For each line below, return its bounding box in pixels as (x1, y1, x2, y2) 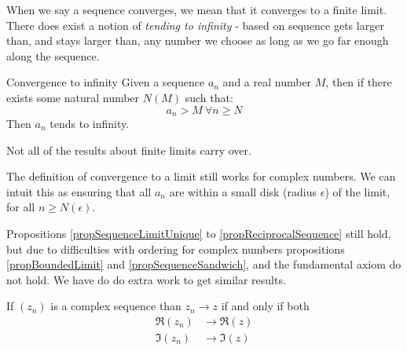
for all (6, 199, 35, 215)
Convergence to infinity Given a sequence (6, 74, 205, 90)
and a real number (222, 74, 312, 90)
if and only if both (221, 298, 310, 314)
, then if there (325, 74, 392, 90)
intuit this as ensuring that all (6, 183, 152, 199)
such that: (185, 89, 233, 105)
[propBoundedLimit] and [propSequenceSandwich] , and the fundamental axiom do (6, 256, 401, 272)
